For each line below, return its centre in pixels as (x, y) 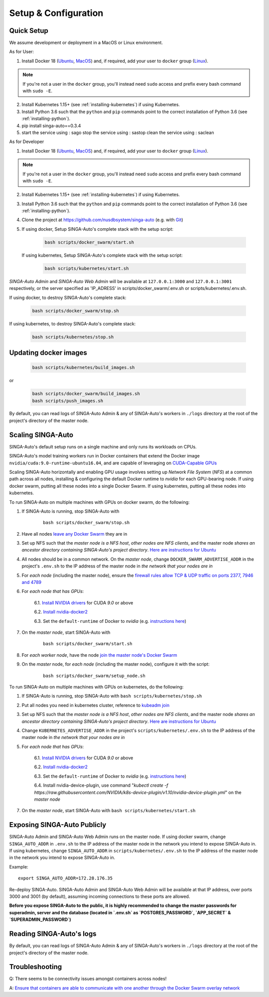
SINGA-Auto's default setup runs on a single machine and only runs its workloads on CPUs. (103, 446)
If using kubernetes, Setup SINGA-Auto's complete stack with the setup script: (102, 255)
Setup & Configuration (56, 13)
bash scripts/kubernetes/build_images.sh (83, 368)
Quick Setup (29, 31)
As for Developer (27, 142)
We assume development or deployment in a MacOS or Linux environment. (86, 43)
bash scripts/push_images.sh (68, 401)
